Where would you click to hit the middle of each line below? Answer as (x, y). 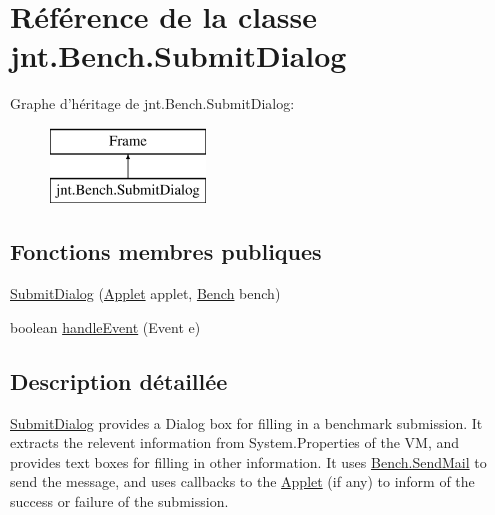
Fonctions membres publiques (166, 251)
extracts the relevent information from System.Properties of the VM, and (235, 442)
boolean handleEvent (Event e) (105, 326)
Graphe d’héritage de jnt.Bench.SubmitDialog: (152, 103)
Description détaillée (119, 380)
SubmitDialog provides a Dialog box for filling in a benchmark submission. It (246, 422)
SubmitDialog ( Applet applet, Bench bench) (145, 293)
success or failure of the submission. (119, 501)
